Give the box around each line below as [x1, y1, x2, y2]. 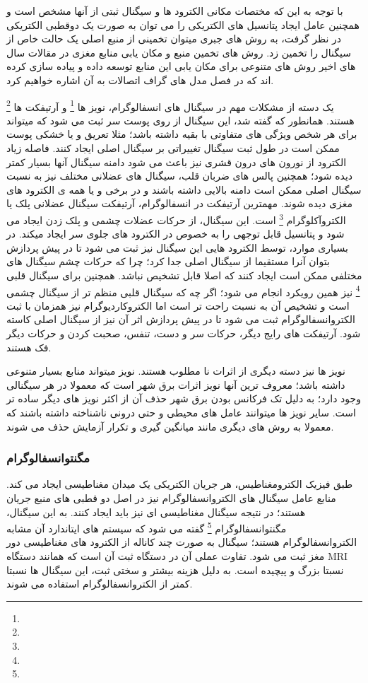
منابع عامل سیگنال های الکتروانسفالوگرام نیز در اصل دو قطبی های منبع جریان [6, 491, 336, 505]
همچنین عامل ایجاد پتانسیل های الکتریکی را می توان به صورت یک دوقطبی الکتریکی [6, 17, 360, 32]
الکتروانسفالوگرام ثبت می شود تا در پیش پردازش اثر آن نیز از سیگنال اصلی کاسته [6, 312, 355, 327]
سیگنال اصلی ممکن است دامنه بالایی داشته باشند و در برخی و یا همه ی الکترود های [6, 182, 362, 197]
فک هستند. [6, 339, 52, 354]
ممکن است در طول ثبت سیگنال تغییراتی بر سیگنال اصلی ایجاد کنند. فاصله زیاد [6, 141, 340, 155]
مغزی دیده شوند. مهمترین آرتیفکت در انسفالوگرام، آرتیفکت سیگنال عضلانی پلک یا [6, 196, 352, 211]
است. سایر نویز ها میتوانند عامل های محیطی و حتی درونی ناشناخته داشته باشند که [6, 405, 356, 419]
